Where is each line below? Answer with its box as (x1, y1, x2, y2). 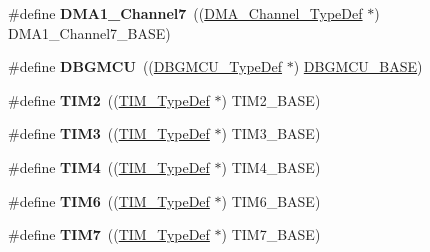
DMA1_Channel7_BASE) (8, 22, 171, 43)
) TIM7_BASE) (221, 224, 321, 245)
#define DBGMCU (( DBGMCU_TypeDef (8, 56, 283, 77)
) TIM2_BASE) (221, 89, 321, 110)
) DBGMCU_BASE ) (293, 56, 423, 77)
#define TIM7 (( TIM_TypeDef (8, 224, 210, 245)
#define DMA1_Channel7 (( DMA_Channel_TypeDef (8, 3, 363, 23)
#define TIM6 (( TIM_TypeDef (8, 190, 210, 211)
